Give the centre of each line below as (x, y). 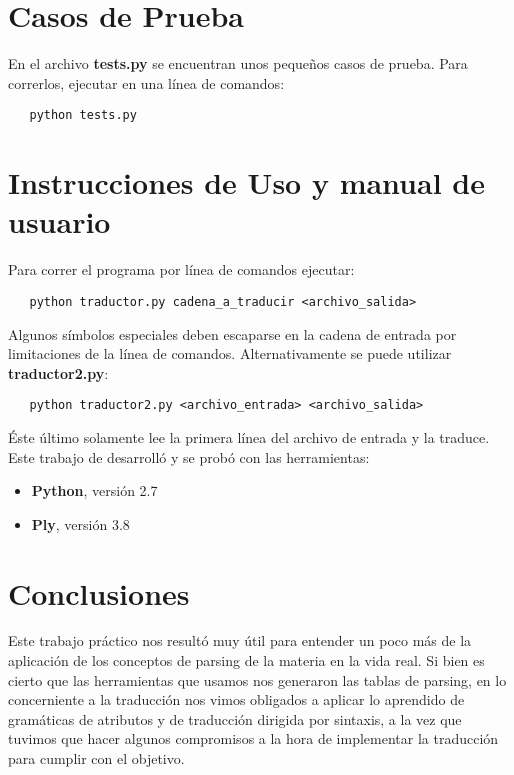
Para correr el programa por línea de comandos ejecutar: (181, 269)
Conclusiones (99, 592)
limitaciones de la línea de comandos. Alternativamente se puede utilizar (230, 353)
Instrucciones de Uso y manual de (246, 182)
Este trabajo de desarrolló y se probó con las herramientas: (189, 456)
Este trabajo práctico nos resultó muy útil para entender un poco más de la (240, 640)
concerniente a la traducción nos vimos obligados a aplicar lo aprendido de (236, 699)
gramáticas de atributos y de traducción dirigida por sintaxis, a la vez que (235, 718)
